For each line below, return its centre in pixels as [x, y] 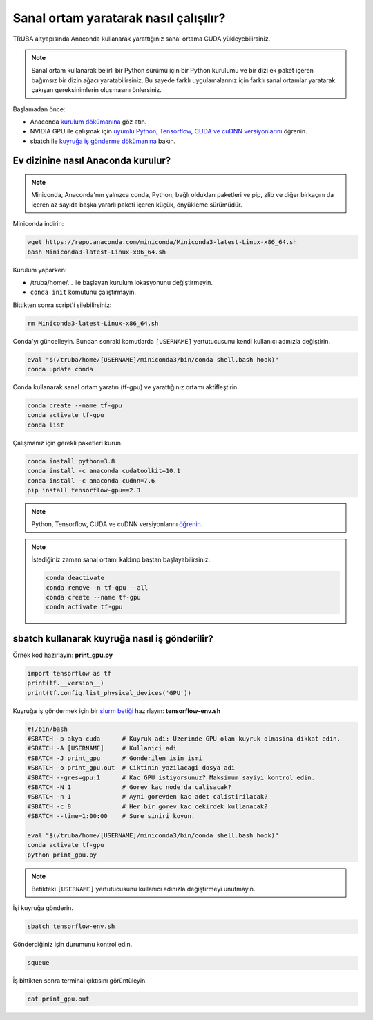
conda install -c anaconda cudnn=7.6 [91, 480]
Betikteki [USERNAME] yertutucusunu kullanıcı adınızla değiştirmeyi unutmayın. [143, 889]
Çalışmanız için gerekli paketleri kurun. [68, 443]
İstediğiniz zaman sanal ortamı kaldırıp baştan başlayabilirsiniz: [121, 559]
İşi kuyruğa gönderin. [43, 908]
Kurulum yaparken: [40, 270]
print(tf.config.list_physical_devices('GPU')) [109, 693]
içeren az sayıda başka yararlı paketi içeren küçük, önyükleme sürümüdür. [137, 205]
